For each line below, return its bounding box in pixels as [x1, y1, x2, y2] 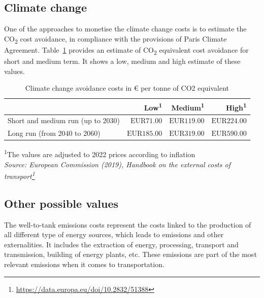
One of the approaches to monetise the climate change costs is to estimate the [4, 23, 247, 34]
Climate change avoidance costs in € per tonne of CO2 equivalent [25, 83, 229, 93]
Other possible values [4, 195, 119, 211]
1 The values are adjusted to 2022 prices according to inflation [4, 147, 195, 159]
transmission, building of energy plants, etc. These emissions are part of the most [4, 249, 257, 259]
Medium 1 [171, 100, 205, 113]
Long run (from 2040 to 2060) [8, 128, 101, 138]
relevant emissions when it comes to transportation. [4, 258, 164, 269]
